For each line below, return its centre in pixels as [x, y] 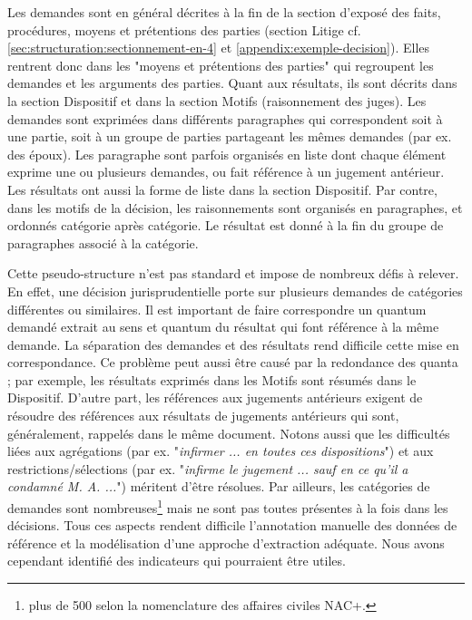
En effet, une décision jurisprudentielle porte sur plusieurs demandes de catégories [235, 291]
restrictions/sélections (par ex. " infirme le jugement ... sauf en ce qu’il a [208, 468]
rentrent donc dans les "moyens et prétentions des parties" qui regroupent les [221, 65]
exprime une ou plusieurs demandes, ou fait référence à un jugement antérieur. [226, 172]
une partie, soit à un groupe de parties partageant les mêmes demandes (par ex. [230, 136]
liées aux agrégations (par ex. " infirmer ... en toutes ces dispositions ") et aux [221, 451]
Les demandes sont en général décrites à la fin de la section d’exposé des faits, [224, 12]
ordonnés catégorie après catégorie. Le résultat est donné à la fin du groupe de [226, 225]
